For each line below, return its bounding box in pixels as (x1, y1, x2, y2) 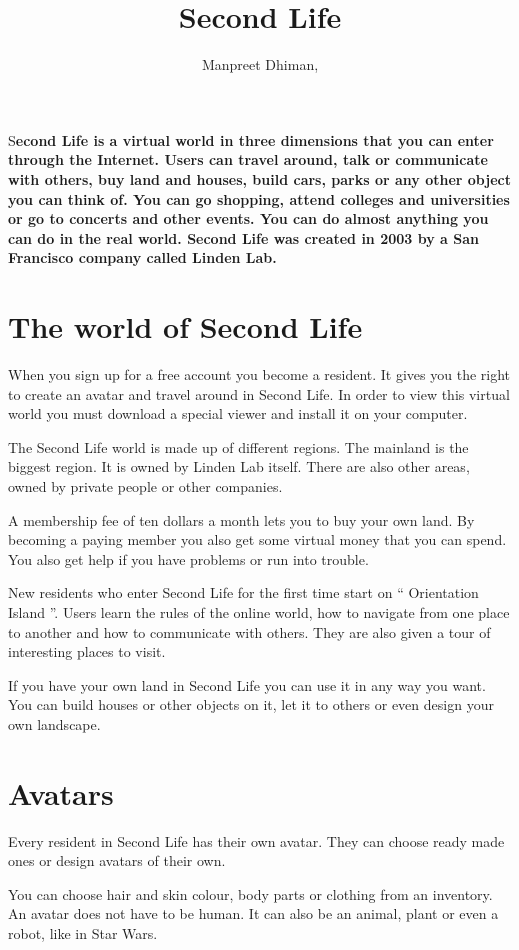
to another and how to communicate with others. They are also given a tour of (8, 621, 491, 642)
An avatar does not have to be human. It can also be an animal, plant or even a (8, 903, 499, 924)
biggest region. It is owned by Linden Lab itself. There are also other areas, (8, 456, 470, 477)
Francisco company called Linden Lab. (8, 247, 277, 268)
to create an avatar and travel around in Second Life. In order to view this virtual (8, 383, 510, 404)
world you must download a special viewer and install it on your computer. (8, 403, 468, 424)
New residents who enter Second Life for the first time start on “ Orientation (8, 582, 479, 603)
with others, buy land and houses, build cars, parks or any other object (8, 168, 511, 189)
